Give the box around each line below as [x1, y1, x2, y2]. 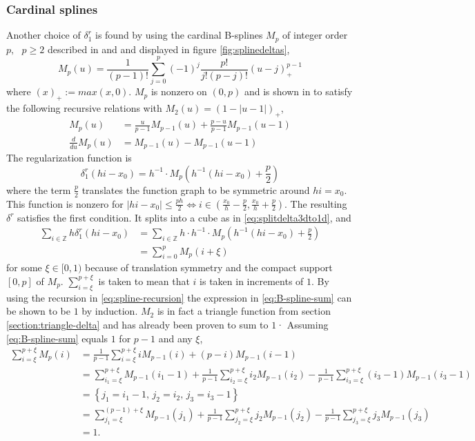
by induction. [81, 304, 138, 318]
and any [158, 331, 193, 345]
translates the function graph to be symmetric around [81, 182, 310, 197]
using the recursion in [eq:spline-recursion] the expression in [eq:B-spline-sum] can [6, 290, 352, 304]
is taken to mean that [98, 273, 190, 288]
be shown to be [6, 304, 71, 318]
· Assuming [276, 317, 329, 331]
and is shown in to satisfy [244, 84, 353, 99]
